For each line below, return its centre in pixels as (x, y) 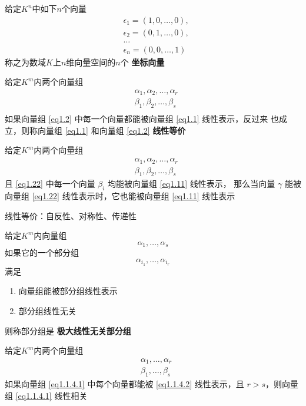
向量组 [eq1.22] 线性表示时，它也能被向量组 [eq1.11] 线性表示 (120, 196)
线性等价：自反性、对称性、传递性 (71, 215)
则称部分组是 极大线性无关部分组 (68, 330)
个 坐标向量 (142, 62)
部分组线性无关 (47, 311)
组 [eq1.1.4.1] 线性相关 (46, 395)
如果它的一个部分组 (42, 252)
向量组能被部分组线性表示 (68, 291)
